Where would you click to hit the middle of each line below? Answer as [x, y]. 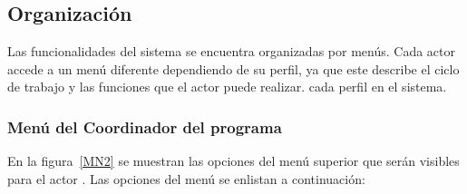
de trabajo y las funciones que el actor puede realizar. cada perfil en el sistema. [227, 87]
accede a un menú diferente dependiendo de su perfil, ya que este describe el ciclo [233, 68]
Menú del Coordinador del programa [145, 126]
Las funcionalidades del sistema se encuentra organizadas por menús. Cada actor [231, 51]
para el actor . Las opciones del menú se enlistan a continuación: [186, 178]
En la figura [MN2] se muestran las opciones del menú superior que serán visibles [233, 161]
